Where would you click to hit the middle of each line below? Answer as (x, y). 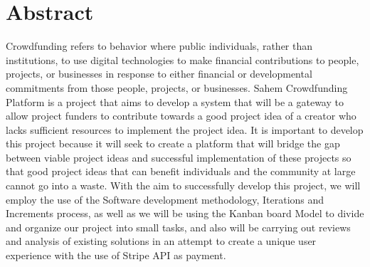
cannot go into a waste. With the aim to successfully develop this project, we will (183, 185)
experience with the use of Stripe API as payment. (116, 255)
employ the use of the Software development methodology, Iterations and (165, 199)
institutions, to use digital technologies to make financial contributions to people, (183, 59)
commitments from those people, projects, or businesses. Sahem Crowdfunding (177, 87)
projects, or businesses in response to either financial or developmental (159, 74)
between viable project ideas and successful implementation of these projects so (179, 157)
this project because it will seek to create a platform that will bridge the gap (173, 143)
